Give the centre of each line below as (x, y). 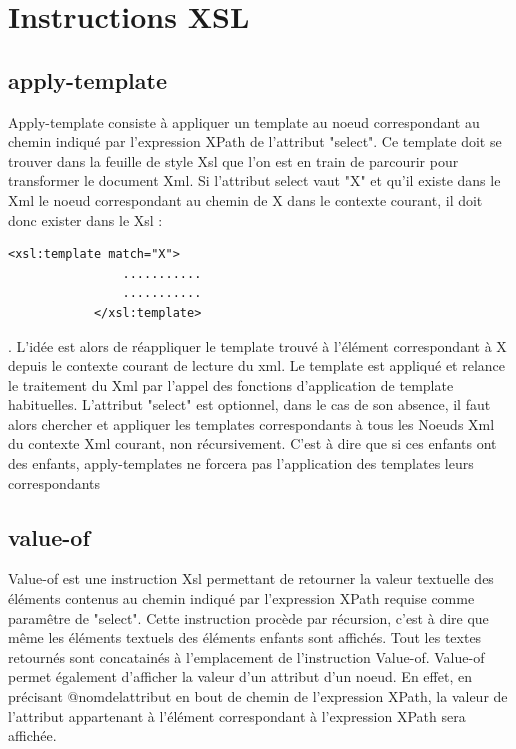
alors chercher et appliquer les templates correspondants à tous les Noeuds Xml (251, 423)
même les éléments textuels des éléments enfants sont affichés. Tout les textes (245, 637)
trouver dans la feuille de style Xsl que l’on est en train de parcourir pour (233, 160)
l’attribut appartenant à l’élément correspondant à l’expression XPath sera (237, 715)
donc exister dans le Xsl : (85, 219)
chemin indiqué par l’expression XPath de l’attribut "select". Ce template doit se (255, 141)
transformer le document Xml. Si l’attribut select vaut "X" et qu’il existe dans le (254, 180)
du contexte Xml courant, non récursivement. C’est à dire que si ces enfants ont (252, 443)
